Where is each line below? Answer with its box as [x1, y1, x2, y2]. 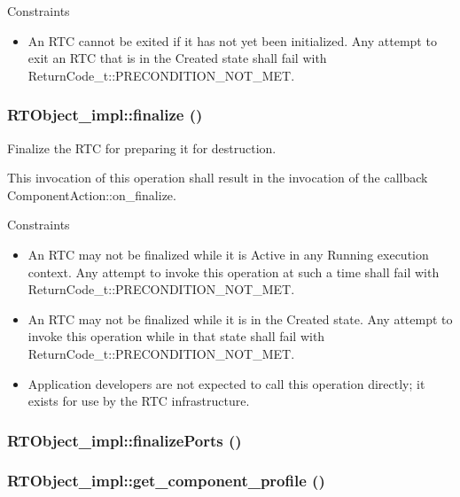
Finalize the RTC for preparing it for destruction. [7, 138, 277, 157]
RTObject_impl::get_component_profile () [7, 470, 325, 492]
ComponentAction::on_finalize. [7, 185, 176, 204]
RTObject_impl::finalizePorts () [7, 429, 242, 451]
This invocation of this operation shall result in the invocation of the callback [7, 168, 428, 187]
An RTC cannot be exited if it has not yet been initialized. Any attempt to [27, 31, 437, 50]
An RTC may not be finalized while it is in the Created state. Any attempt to [27, 309, 453, 328]
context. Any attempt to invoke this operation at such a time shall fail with [27, 262, 440, 281]
